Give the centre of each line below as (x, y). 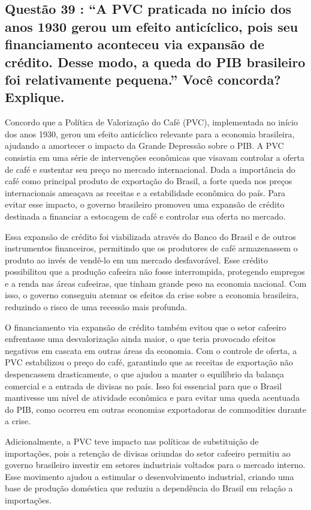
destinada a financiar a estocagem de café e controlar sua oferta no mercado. (145, 216)
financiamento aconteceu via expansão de (135, 44)
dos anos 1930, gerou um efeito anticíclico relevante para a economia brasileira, (150, 133)
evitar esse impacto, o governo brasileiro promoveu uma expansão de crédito (145, 204)
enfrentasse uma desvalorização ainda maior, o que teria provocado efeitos (140, 339)
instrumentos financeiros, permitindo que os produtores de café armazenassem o (151, 248)
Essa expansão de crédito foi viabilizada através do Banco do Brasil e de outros (150, 236)
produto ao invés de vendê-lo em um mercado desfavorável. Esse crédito (136, 259)
